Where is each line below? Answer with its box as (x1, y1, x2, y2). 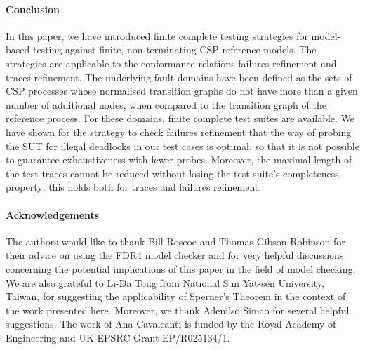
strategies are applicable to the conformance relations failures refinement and (6, 55, 337, 70)
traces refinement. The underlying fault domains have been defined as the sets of (6, 69, 352, 84)
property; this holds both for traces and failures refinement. (6, 180, 262, 194)
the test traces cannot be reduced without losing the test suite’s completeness (6, 166, 339, 180)
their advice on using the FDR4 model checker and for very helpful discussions (6, 248, 344, 262)
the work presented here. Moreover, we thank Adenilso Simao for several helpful (6, 302, 350, 317)
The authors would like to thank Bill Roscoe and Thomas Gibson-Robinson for (6, 234, 345, 248)
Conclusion (6, 1, 60, 16)
